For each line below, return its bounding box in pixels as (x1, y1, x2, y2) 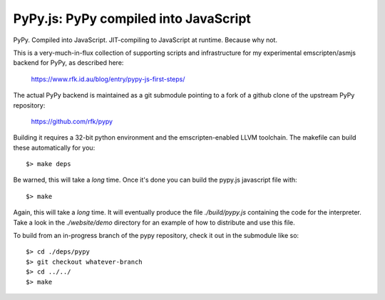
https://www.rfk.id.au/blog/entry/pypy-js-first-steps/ (31, 75, 185, 83)
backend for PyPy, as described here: (13, 58, 124, 67)
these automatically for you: (13, 143, 96, 152)
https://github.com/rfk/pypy (31, 117, 113, 125)
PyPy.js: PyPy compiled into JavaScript (13, 11, 251, 26)
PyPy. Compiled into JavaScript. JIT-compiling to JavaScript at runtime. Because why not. (13, 36, 278, 44)
